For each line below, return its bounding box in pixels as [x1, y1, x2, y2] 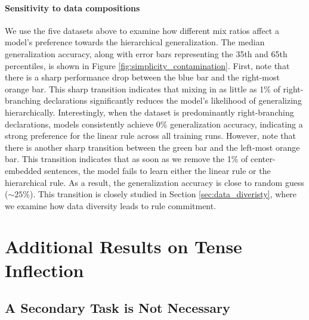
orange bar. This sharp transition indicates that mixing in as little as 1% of [5, 82, 280, 95]
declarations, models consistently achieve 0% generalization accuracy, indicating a [5, 117, 303, 130]
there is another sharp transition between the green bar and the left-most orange [5, 141, 300, 153]
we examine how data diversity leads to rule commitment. [5, 199, 217, 212]
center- [250, 153, 276, 165]
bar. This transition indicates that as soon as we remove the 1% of [5, 153, 248, 165]
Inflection [5, 257, 84, 282]
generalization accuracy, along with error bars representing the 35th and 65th [5, 47, 288, 60]
